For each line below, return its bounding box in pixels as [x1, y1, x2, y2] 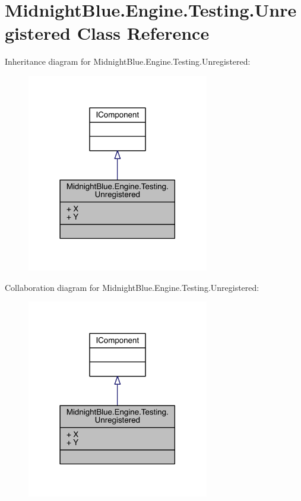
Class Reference [77, 21, 210, 45]
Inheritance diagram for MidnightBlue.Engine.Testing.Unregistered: [5, 55, 251, 68]
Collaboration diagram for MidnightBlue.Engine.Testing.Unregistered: [5, 281, 259, 293]
